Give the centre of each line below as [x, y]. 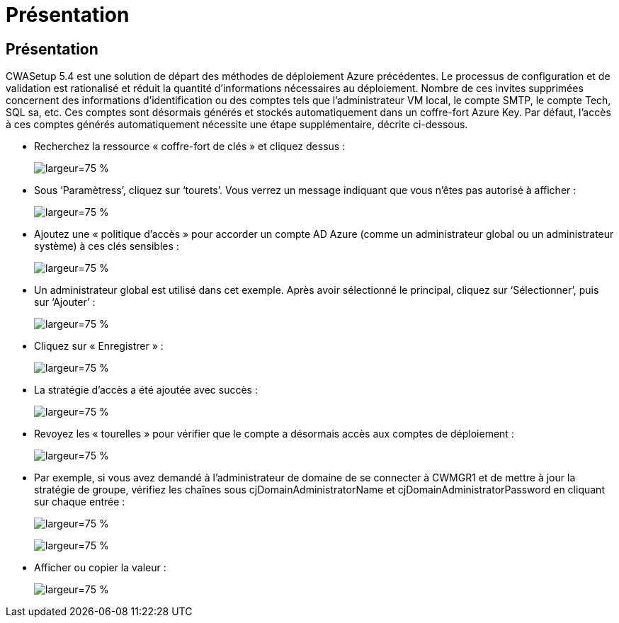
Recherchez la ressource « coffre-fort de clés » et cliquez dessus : [190, 147]
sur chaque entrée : [80, 502]
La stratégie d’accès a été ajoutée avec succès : [146, 390]
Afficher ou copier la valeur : [100, 568]
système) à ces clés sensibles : [107, 246]
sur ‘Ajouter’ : [65, 302]
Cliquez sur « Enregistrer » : [99, 346]
